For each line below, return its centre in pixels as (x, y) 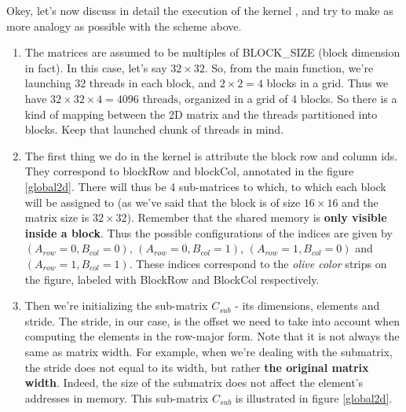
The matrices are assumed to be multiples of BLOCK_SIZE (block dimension (212, 52)
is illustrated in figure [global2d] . (314, 397)
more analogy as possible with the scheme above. (124, 26)
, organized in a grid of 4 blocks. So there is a (287, 99)
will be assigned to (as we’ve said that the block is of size (163, 202)
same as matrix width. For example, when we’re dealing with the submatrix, (208, 351)
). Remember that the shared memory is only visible (257, 217)
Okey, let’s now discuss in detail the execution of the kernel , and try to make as (200, 10)
